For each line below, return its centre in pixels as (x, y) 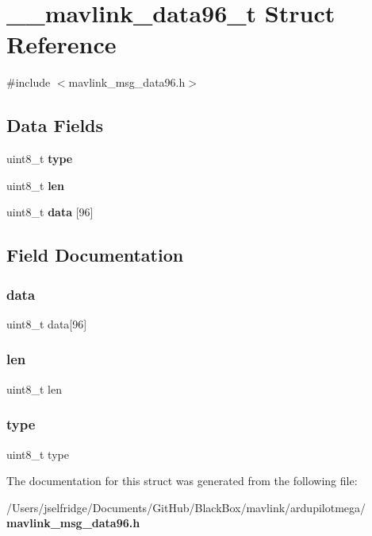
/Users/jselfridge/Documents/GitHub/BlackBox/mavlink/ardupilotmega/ (186, 507)
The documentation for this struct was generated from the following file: (182, 481)
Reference (61, 44)
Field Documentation (95, 255)
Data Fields (55, 125)
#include (29, 82)
